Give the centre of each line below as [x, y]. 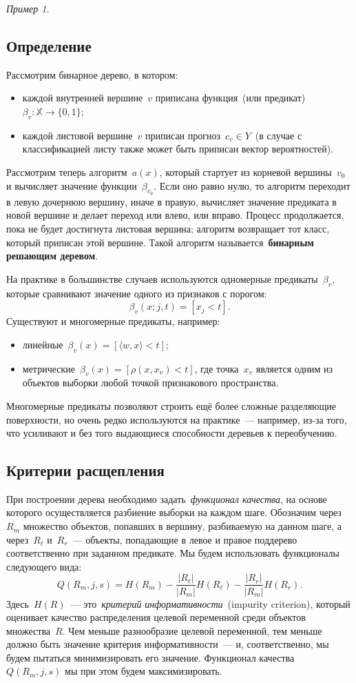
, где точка [217, 368]
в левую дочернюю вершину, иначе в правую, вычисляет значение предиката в [171, 201]
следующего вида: [44, 566]
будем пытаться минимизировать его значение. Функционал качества [150, 657]
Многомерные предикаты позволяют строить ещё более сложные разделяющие [171, 405]
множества [29, 630]
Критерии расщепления [85, 470]
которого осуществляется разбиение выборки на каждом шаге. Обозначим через [174, 512]
